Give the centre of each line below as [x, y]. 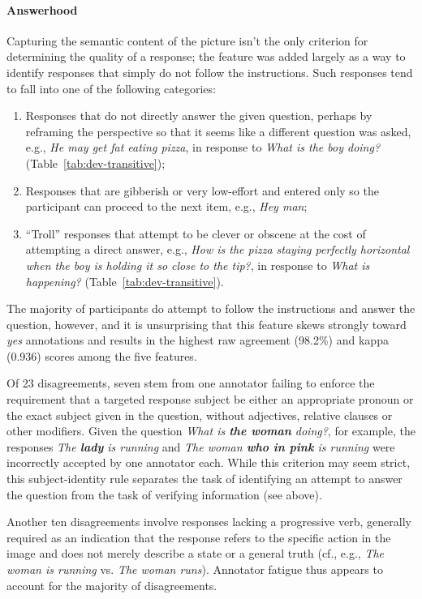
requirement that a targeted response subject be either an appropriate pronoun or [210, 399]
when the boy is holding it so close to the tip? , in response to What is [198, 265]
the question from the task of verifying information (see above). [164, 494]
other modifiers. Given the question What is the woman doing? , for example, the [211, 431]
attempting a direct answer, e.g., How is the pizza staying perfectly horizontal [217, 249]
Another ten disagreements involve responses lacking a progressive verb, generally [209, 522]
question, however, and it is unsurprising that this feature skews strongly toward [207, 324]
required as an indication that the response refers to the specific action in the [199, 537]
